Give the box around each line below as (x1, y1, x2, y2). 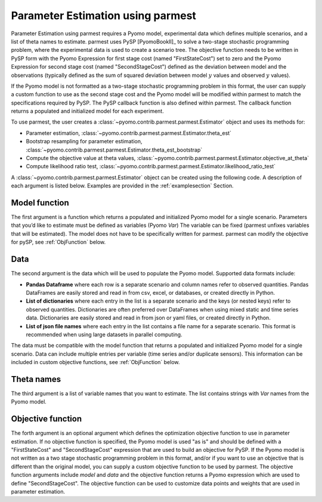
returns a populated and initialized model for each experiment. (11, 107, 164, 115)
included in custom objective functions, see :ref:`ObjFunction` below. (11, 359, 180, 366)
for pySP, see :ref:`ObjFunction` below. (11, 239, 106, 246)
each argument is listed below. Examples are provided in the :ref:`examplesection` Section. (11, 182, 234, 189)
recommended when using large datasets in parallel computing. (26, 331, 182, 338)
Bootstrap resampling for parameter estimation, (26, 138, 143, 145)
